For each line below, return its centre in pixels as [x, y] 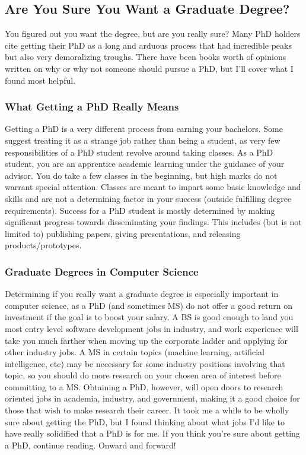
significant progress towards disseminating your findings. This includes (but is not [153, 222]
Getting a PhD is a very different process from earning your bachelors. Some [144, 129]
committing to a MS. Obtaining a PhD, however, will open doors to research [144, 386]
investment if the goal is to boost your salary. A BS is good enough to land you [149, 317]
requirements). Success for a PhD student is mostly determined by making [140, 210]
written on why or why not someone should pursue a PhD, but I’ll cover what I [149, 68]
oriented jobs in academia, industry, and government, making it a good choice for [152, 398]
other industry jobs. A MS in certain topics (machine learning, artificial [135, 352]
